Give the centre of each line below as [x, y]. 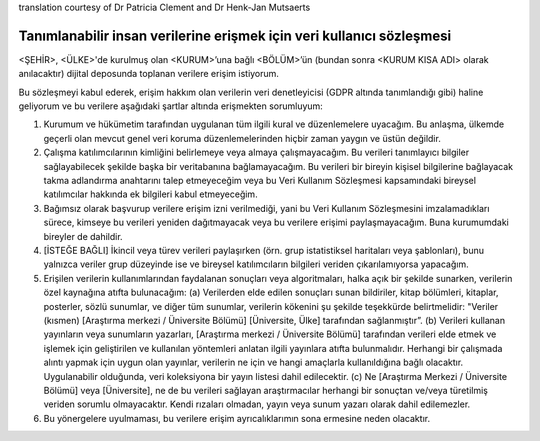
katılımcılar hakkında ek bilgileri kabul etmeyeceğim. [151, 194]
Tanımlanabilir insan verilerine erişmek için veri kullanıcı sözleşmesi [235, 35]
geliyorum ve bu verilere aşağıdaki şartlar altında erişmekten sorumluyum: [171, 106]
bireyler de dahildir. [83, 236]
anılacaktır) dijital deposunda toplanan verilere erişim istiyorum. [149, 74]
